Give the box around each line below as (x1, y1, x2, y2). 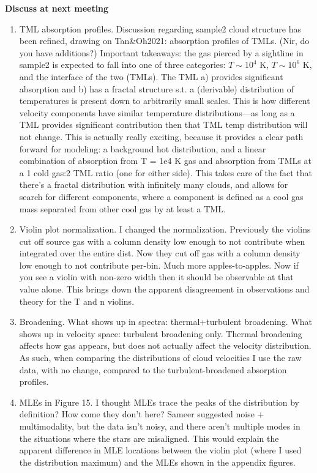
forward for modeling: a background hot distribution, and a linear (19, 142, 266, 155)
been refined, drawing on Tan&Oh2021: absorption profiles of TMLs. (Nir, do (19, 34, 310, 47)
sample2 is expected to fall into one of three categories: (19, 58, 226, 71)
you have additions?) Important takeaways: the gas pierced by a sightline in (19, 46, 304, 59)
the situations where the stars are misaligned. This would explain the (19, 431, 279, 444)
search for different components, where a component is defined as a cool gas (19, 190, 304, 203)
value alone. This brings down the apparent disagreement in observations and (19, 283, 310, 296)
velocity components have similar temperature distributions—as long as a (19, 106, 295, 119)
